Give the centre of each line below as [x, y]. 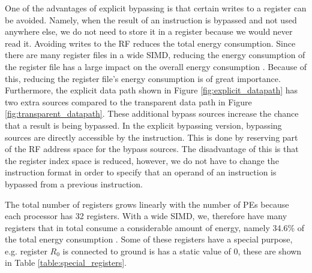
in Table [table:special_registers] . [66, 263]
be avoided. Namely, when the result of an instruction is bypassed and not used [151, 19]
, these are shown [270, 251]
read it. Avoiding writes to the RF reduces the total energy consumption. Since [150, 43]
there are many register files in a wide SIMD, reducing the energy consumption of [155, 55]
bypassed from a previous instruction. [74, 183]
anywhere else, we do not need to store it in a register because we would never [149, 31]
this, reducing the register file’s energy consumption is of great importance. [143, 78]
